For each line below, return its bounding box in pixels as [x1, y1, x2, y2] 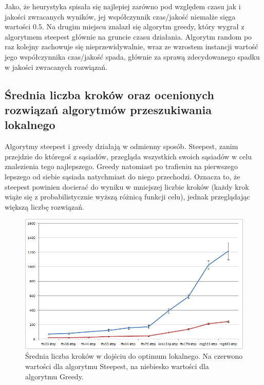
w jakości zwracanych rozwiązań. [5, 61, 108, 72]
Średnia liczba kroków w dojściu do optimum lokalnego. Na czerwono [25, 351, 243, 361]
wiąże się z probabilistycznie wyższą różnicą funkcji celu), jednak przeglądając [5, 191, 250, 202]
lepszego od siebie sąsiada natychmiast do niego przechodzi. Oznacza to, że [5, 171, 240, 181]
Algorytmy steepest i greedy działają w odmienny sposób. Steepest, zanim [5, 141, 238, 152]
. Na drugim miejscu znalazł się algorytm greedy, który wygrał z [42, 21, 244, 32]
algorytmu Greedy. [25, 371, 84, 381]
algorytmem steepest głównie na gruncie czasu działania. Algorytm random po [5, 31, 252, 42]
